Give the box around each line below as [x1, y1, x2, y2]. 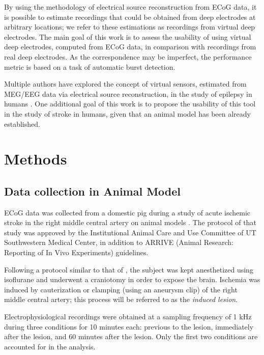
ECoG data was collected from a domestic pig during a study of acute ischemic [4, 207, 251, 217]
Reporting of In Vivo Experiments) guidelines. [4, 247, 149, 258]
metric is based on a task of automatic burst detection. [4, 61, 175, 72]
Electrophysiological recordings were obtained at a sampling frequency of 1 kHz [4, 311, 252, 322]
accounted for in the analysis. [4, 341, 96, 351]
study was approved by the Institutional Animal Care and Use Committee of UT [4, 227, 256, 237]
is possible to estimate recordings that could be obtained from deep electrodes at [4, 11, 256, 22]
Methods [4, 148, 67, 169]
